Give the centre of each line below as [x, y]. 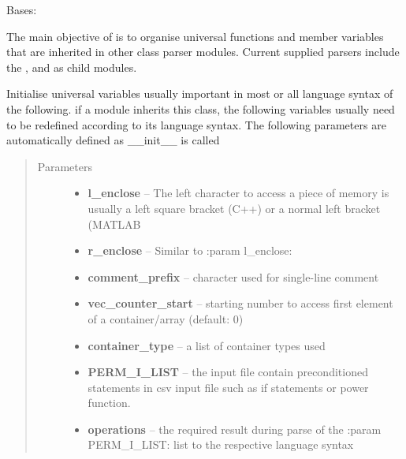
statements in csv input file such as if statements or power [228, 387]
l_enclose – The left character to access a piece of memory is [238, 193]
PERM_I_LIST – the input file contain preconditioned [228, 372]
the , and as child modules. [72, 67]
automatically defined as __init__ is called [113, 140]
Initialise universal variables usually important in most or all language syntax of [200, 93]
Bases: [22, 9]
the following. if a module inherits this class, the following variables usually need [201, 108]
